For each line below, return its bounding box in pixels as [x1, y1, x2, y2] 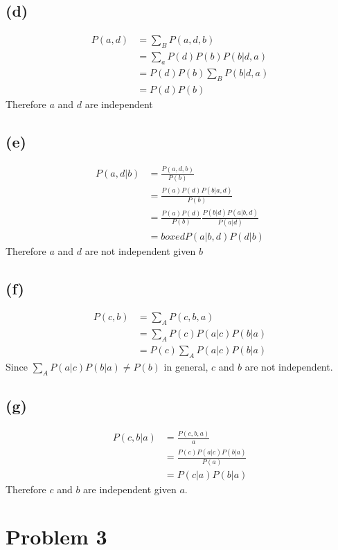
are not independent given [84, 243, 196, 258]
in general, [163, 359, 208, 373]
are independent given [83, 481, 177, 496]
